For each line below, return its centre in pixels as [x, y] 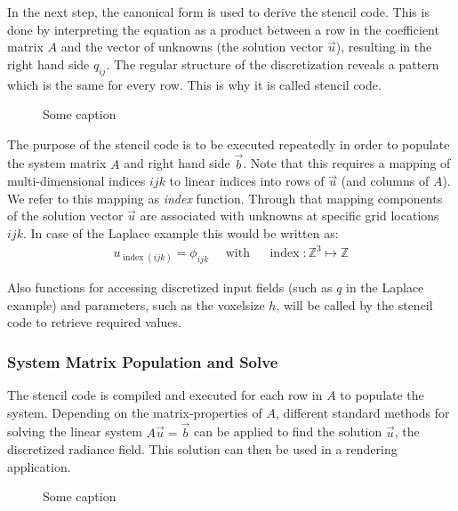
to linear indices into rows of [247, 181]
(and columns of [385, 181]
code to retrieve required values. [94, 322]
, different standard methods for [362, 412]
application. [39, 466]
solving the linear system [75, 431]
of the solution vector [65, 216]
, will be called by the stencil [354, 304]
